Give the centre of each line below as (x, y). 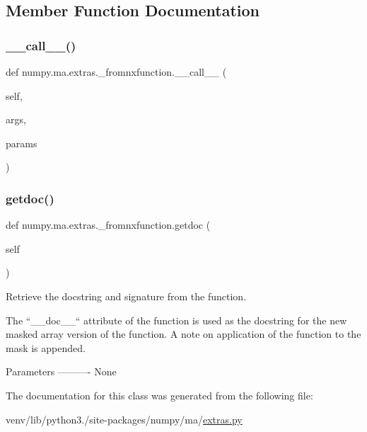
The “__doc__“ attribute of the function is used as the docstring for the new (176, 320)
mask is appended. (46, 347)
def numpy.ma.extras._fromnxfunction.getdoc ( (108, 225)
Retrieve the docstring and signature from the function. (126, 296)
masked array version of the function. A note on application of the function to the (183, 334)
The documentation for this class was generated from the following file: (159, 395)
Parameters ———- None (61, 371)
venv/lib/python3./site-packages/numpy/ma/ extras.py (124, 419)
